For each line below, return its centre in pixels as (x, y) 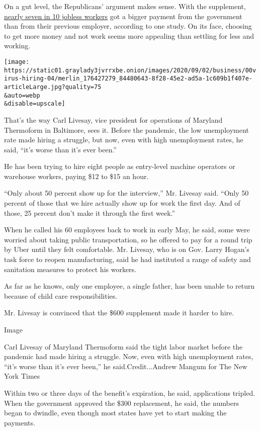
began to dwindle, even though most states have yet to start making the (115, 413)
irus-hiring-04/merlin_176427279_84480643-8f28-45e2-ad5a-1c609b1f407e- (128, 79)
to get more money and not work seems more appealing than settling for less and (129, 35)
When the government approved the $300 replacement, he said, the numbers (121, 403)
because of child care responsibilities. (61, 295)
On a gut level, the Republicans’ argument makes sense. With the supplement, (125, 6)
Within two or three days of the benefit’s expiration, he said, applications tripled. (130, 393)
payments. (20, 422)
